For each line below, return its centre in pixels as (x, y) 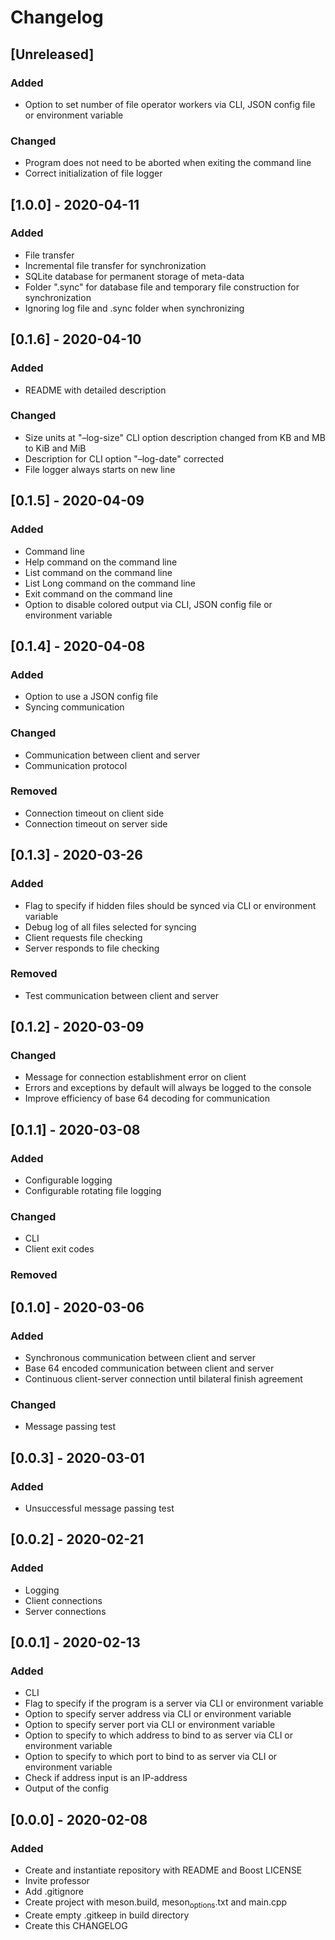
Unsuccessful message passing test (99, 1508)
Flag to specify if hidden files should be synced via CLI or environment (170, 905)
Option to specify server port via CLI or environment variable (150, 1725)
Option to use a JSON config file (91, 697)
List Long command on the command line (110, 583)
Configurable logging (68, 1180)
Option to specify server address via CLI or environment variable (158, 1714)
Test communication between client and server (121, 995)
